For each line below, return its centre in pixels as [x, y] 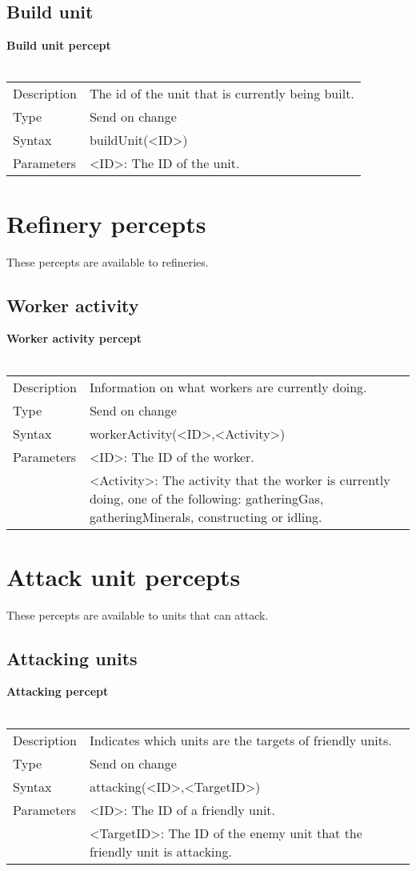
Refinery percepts [106, 223]
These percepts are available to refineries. [108, 261]
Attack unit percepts [124, 576]
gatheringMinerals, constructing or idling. [206, 516]
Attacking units [72, 658]
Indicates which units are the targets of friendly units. [240, 740]
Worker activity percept [74, 338]
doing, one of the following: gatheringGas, [206, 498]
